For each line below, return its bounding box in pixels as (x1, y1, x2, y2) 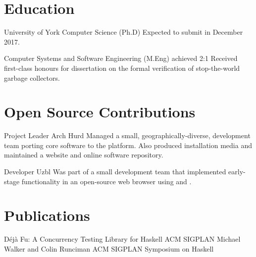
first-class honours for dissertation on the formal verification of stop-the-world (4, 62, 240, 73)
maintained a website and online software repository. (4, 150, 163, 160)
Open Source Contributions (4, 102, 196, 122)
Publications (4, 205, 90, 225)
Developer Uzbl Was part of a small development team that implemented (4, 166, 226, 176)
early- (228, 166, 246, 176)
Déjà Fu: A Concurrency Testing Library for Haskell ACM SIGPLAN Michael (4, 234, 241, 244)
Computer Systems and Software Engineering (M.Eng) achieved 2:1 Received (4, 53, 238, 63)
